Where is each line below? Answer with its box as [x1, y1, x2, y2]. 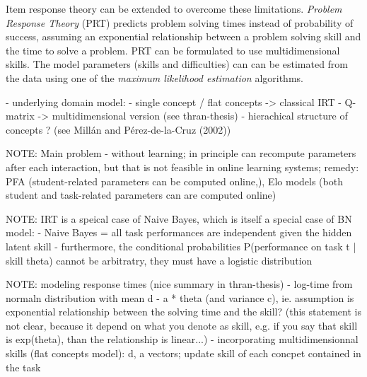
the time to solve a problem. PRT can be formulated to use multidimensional [6, 42, 340, 57]
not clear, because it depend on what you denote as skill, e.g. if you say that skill [6, 318, 358, 332]
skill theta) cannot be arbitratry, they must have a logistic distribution [6, 253, 313, 267]
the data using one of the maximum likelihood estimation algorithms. [6, 70, 303, 85]
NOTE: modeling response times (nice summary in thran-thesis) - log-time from [6, 277, 353, 291]
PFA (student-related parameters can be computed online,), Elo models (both [6, 173, 343, 188]
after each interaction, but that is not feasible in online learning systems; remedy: [6, 159, 359, 174]
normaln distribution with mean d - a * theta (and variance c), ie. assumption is [6, 290, 354, 305]
